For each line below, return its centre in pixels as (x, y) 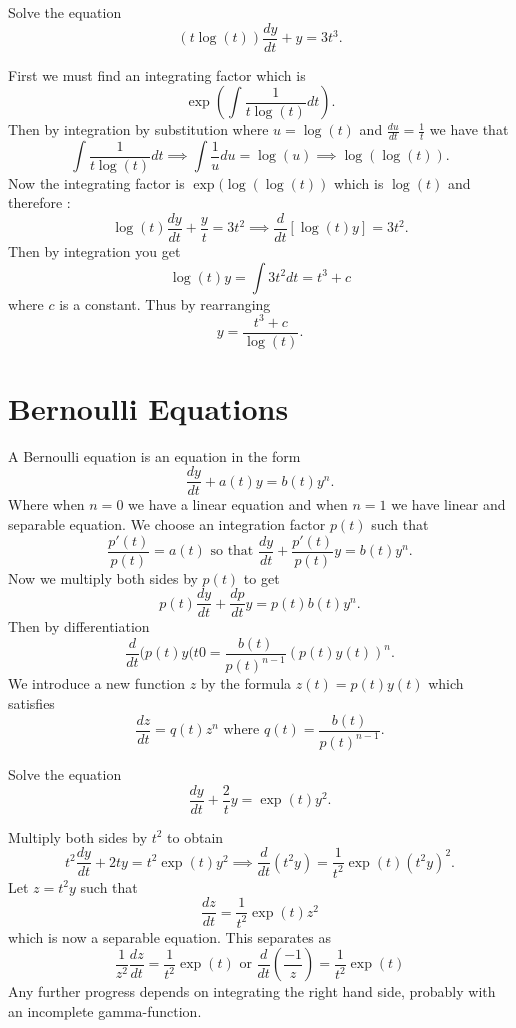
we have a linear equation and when (238, 504)
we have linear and (448, 504)
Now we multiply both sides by (103, 577)
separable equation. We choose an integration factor (167, 524)
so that (232, 551)
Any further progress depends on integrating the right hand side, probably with (252, 991)
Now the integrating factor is (96, 182)
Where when (46, 504)
